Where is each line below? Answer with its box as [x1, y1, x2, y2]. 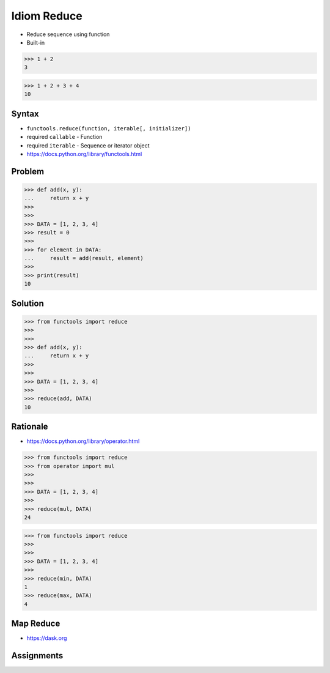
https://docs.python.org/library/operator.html [26, 437, 140, 445]
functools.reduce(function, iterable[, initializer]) [26, 125, 191, 132]
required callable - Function [26, 133, 103, 141]
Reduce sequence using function [26, 31, 110, 38]
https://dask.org [26, 634, 67, 642]
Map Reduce [11, 619, 61, 629]
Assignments [11, 650, 64, 661]
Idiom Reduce [11, 9, 82, 23]
